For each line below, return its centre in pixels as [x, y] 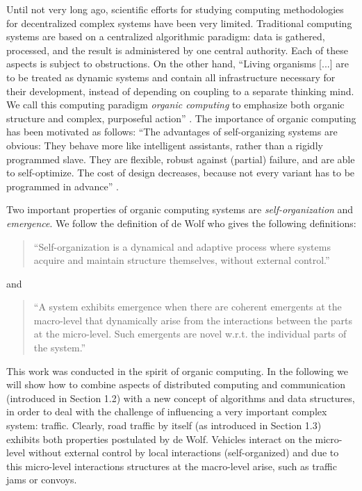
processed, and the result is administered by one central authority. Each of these [178, 50]
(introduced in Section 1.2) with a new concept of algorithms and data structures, [181, 398]
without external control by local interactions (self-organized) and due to [183, 452]
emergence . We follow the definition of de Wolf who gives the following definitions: [181, 223]
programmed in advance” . [63, 186]
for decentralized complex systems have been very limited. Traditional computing [179, 23]
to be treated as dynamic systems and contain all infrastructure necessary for [171, 77]
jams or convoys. [42, 480]
